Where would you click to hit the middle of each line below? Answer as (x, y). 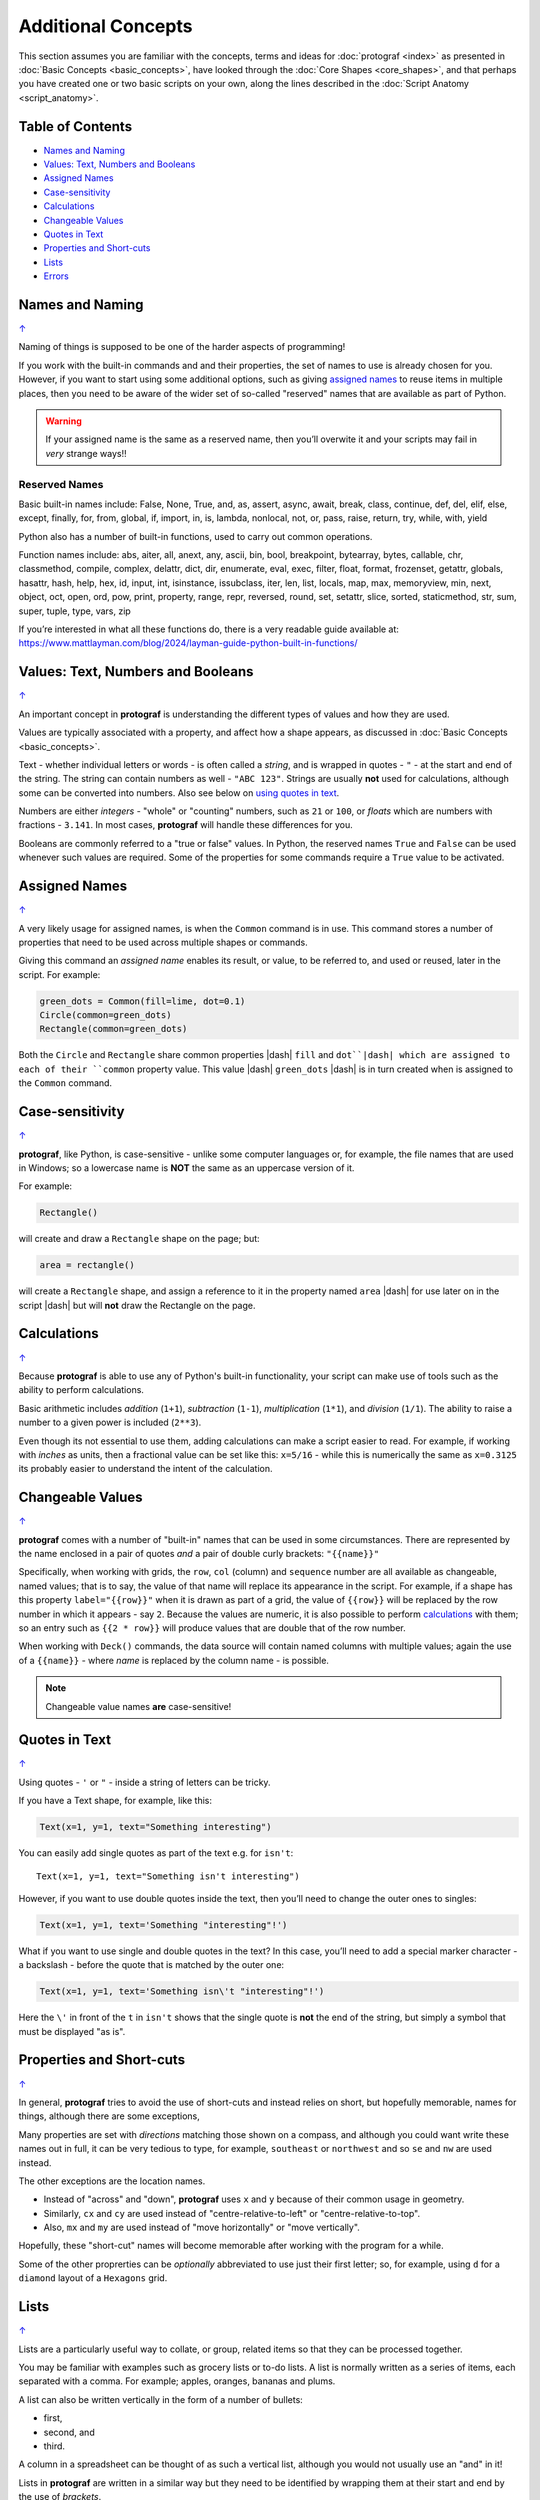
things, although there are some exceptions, (109, 2116)
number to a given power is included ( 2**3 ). (110, 1422)
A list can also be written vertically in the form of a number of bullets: (161, 2399)
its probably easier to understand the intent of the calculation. (145, 1469)
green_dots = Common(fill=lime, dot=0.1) (142, 1001)
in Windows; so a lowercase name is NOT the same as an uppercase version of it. (186, 1167)
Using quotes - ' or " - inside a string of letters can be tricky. (144, 1782)
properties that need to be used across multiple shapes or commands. (163, 942)
